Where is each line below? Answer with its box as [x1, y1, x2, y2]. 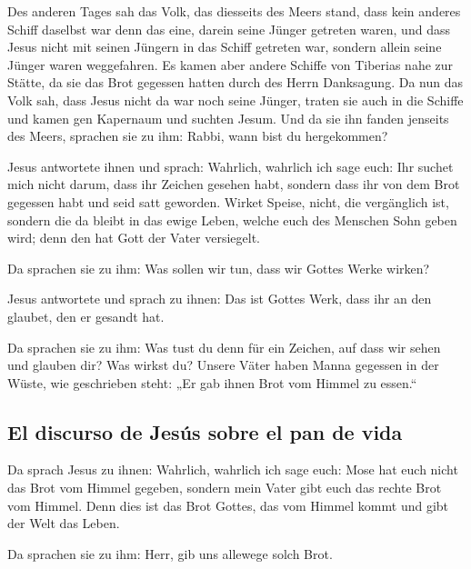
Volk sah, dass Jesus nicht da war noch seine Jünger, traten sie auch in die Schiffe [7, 90, 464, 109]
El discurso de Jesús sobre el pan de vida [7, 417, 403, 445]
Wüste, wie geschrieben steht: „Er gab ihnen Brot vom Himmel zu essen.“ [7, 373, 417, 392]
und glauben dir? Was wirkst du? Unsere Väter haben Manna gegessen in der [7, 355, 439, 374]
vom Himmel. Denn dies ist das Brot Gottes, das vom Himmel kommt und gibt [7, 495, 449, 514]
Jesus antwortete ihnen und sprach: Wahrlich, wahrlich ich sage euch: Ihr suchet [7, 156, 454, 175]
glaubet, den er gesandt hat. [7, 306, 165, 325]
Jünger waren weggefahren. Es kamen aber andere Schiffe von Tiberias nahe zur [7, 55, 454, 74]
